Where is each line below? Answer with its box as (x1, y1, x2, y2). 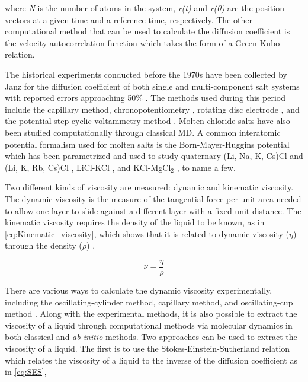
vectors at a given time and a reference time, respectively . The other (5, 13, 252, 26)
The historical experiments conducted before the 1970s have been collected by (5, 68, 287, 80)
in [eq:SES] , (5, 365, 47, 378)
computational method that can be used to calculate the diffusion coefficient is (5, 25, 290, 37)
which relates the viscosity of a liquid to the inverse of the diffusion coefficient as (5, 354, 297, 366)
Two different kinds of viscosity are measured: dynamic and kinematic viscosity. (5, 181, 294, 193)
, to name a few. (177, 161, 236, 173)
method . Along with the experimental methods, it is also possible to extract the (5, 307, 297, 320)
